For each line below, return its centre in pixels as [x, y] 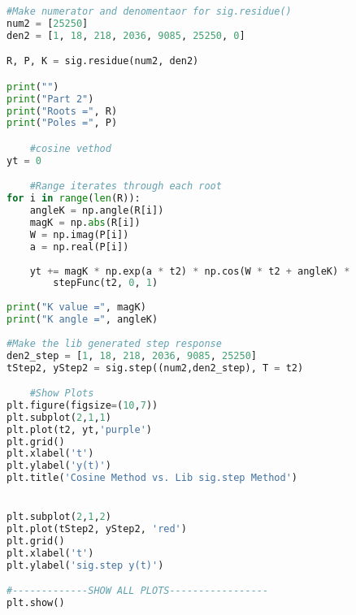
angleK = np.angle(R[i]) [97, 211]
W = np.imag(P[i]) [79, 234]
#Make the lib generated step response [114, 343]
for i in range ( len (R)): [74, 199]
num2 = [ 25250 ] [48, 23]
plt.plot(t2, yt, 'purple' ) [79, 429]
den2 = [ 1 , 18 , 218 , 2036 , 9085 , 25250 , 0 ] [126, 35]
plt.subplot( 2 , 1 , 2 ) [59, 517]
